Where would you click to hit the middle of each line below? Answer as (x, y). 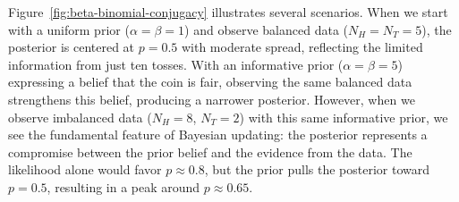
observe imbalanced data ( (80, 117)
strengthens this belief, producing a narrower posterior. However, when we (212, 99)
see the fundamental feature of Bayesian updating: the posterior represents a (218, 135)
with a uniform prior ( (69, 29)
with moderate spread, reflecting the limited (302, 47)
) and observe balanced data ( (266, 29)
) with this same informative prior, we (344, 117)
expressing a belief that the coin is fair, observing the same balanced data (210, 82)
